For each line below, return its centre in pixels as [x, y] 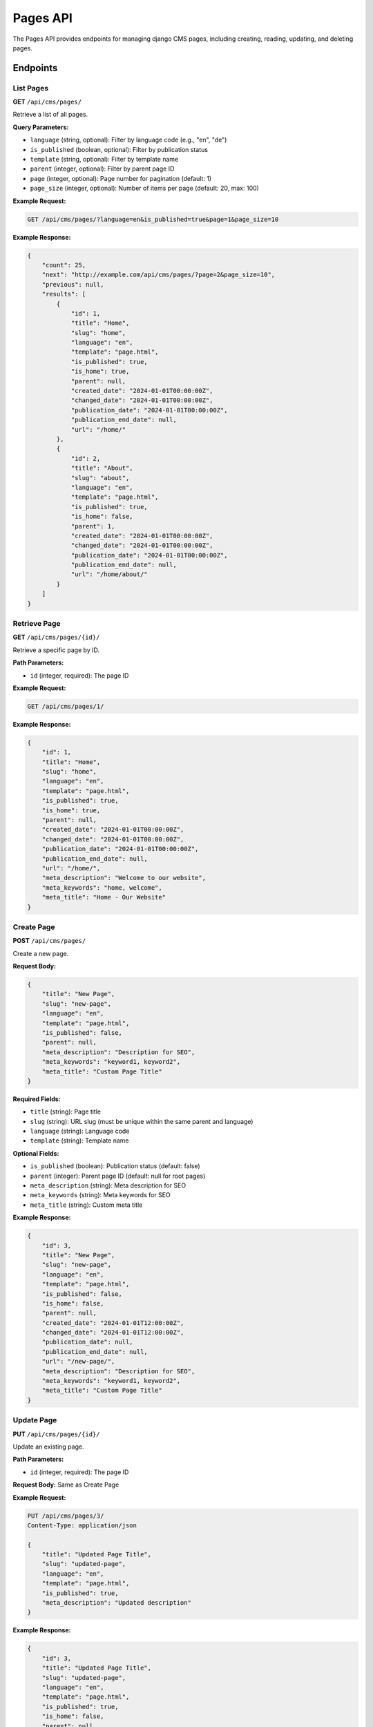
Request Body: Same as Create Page [66, 1485]
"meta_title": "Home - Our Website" [104, 897]
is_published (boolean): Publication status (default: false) [115, 1166]
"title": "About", [102, 468]
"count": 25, [64, 265]
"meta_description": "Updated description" [116, 1603]
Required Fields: [37, 1099]
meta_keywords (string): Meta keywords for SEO [100, 1195]
